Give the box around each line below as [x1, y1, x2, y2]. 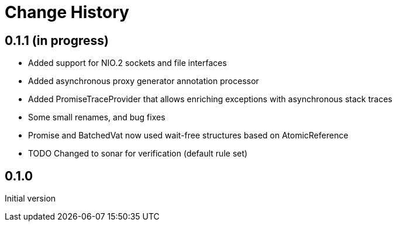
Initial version [5, 193, 56, 204]
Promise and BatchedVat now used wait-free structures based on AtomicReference [28, 130, 348, 141]
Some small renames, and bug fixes [28, 112, 165, 123]
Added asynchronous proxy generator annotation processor [28, 76, 259, 86]
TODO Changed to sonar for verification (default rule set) [28, 148, 248, 159]
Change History [5, 2, 129, 22]
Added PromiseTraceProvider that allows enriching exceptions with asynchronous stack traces [28, 94, 392, 105]
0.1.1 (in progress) [5, 33, 109, 48]
